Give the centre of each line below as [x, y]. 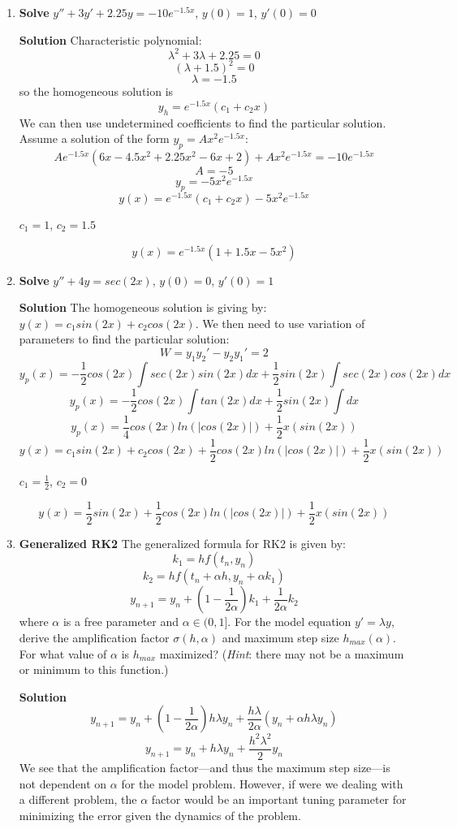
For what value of [63, 653]
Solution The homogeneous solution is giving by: [143, 307]
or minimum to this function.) [94, 669]
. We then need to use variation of [280, 323]
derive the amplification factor [94, 637]
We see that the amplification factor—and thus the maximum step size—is [205, 767]
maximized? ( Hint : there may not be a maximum [282, 653]
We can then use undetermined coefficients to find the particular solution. [203, 122]
